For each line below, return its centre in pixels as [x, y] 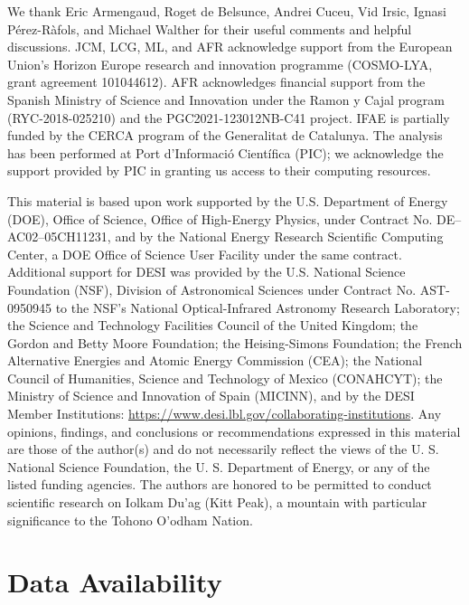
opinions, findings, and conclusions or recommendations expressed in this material [234, 431]
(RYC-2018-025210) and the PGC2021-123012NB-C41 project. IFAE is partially [229, 117]
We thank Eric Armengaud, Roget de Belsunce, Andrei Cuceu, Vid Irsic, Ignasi [227, 11]
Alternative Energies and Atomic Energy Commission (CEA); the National [215, 360]
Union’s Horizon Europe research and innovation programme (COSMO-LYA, [220, 64]
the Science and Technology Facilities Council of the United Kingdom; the [213, 325]
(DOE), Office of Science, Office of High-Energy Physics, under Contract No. [220, 218]
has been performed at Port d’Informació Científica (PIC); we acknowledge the [225, 152]
